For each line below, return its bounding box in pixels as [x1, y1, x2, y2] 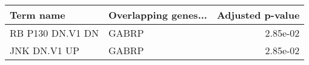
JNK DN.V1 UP [10, 43, 79, 57]
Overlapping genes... [108, 8, 207, 22]
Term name [10, 8, 65, 22]
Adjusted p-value [216, 8, 300, 22]
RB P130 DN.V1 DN [10, 26, 99, 40]
